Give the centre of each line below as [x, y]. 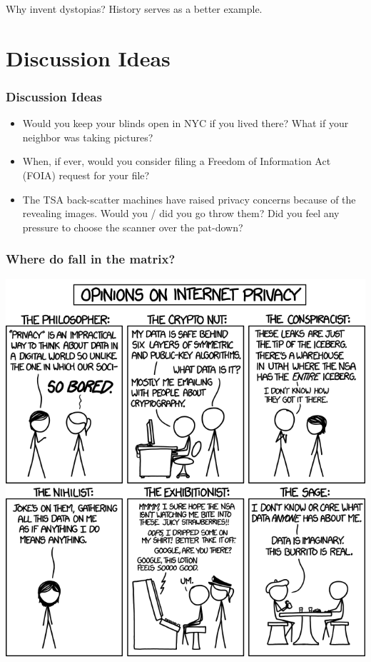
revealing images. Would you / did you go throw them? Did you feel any [181, 213]
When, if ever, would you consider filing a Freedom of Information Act [177, 161]
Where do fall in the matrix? [91, 259]
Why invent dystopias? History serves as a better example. [134, 9]
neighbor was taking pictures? [88, 137]
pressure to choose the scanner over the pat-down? [133, 227]
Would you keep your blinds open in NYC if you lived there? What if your [185, 123]
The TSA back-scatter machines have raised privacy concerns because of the [189, 199]
